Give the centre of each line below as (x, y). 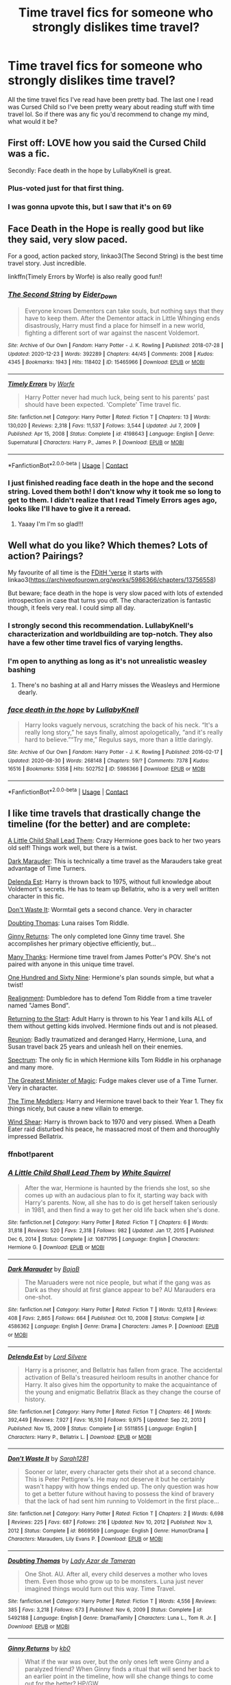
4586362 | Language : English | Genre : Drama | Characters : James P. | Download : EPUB (113, 1327)
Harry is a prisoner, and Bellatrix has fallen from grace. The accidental (123, 1370)
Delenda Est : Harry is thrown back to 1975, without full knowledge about (110, 882)
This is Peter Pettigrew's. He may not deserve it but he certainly (114, 1480)
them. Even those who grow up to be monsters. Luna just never (114, 1581)
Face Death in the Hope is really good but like (106, 228)
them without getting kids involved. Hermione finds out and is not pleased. (113, 1026)
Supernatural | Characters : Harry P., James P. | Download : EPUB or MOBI (96, 442)
